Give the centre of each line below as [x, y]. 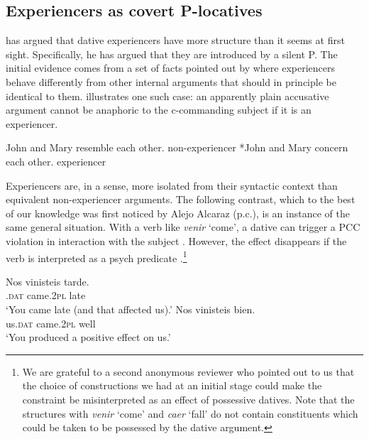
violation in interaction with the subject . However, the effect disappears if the [176, 240]
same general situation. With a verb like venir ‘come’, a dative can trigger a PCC [183, 227]
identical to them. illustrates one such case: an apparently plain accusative [167, 96]
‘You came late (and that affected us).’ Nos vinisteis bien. [131, 309]
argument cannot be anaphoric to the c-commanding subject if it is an [159, 110]
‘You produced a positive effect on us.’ [88, 337]
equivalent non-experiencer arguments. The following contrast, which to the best [181, 199]
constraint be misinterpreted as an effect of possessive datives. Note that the [188, 399]
